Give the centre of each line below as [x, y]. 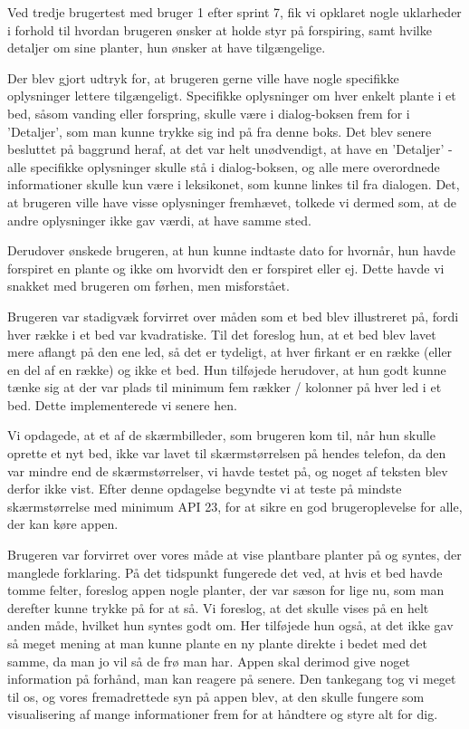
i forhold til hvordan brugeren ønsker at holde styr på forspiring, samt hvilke [220, 29]
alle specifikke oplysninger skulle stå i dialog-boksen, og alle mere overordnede [224, 166]
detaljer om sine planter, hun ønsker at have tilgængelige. [167, 48]
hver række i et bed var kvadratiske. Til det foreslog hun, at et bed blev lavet [222, 334]
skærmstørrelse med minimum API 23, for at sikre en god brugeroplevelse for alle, [235, 506]
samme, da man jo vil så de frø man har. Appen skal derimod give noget [209, 661]
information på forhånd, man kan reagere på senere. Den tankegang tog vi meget [232, 679]
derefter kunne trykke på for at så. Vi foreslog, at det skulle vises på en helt [218, 607]
